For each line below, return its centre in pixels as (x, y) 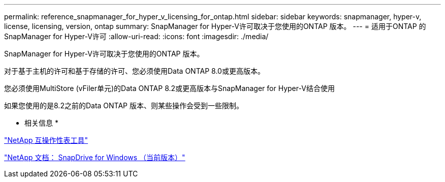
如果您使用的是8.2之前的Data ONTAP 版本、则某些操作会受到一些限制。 (124, 105)
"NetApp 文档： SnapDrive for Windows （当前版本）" (95, 157)
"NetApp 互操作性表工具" (46, 140)
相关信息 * (41, 123)
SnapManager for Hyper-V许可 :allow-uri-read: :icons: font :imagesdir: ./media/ (136, 36)
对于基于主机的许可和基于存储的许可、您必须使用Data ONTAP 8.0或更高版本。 (134, 71)
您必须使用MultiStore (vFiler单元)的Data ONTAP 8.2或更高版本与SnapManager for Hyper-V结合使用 (169, 88)
